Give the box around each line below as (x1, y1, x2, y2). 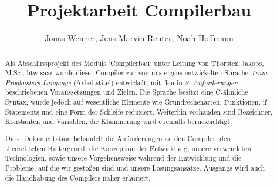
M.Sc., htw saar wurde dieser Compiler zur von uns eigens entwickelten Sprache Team (5, 68, 268, 78)
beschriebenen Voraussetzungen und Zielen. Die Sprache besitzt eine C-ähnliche (5, 87, 248, 97)
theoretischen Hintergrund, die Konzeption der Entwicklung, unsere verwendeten (5, 143, 251, 153)
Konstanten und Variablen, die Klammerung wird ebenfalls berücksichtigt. (5, 116, 232, 126)
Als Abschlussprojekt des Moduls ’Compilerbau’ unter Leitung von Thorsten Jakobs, (5, 58, 264, 68)
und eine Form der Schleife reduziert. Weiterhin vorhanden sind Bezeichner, (41, 106, 273, 116)
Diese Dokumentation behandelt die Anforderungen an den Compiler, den (5, 133, 231, 143)
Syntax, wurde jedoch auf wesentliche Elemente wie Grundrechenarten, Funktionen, (5, 97, 261, 107)
